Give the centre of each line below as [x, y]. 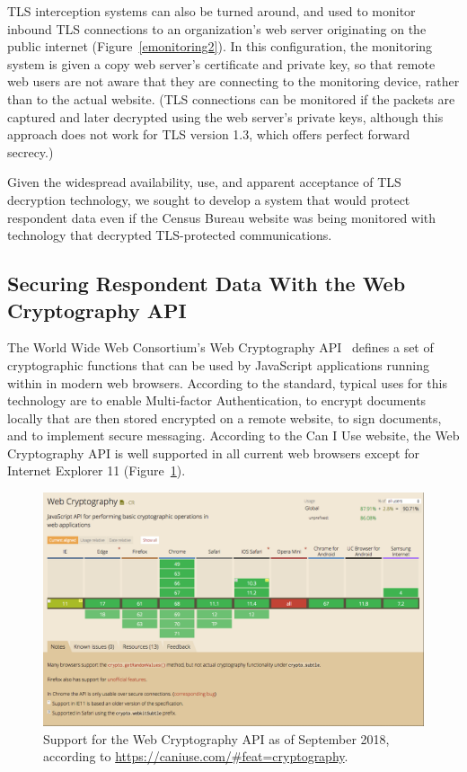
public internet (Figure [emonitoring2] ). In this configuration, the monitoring [220, 46]
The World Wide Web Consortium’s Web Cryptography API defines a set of [220, 347]
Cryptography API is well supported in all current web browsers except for [213, 453]
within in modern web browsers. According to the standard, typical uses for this [227, 382]
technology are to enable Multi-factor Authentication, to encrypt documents [217, 400]
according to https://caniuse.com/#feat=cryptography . [196, 756]
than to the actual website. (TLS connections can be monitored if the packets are [231, 98]
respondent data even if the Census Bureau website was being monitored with [222, 217]
